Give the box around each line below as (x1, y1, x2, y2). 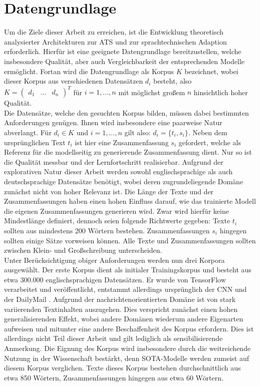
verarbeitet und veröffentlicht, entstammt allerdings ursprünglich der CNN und (4, 284, 247, 294)
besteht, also (153, 76, 192, 86)
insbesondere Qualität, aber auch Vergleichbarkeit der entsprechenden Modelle (4, 56, 244, 66)
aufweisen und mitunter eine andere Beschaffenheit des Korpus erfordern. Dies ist (4, 323, 254, 333)
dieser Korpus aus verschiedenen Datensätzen (4, 76, 143, 86)
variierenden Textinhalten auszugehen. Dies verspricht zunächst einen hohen (4, 303, 238, 314)
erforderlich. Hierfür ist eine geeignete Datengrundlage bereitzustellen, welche (4, 46, 241, 57)
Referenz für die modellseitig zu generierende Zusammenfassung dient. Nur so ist (4, 147, 252, 157)
